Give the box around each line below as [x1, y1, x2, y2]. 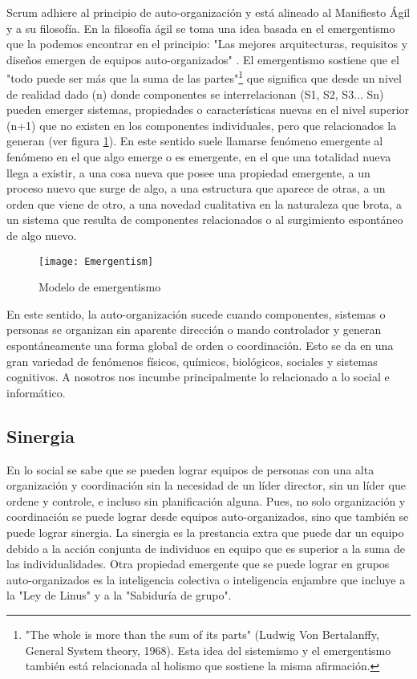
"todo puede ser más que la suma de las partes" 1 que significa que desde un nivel [6, 67, 402, 87]
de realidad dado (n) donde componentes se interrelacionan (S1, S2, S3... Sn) [6, 85, 384, 102]
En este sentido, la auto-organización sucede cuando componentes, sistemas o [6, 305, 386, 322]
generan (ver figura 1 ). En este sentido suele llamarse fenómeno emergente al [6, 132, 383, 149]
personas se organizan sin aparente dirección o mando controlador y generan [6, 321, 382, 338]
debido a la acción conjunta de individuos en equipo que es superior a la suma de [6, 539, 406, 556]
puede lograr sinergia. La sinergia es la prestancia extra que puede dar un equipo [6, 523, 404, 540]
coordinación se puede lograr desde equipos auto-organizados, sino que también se [6, 508, 409, 525]
